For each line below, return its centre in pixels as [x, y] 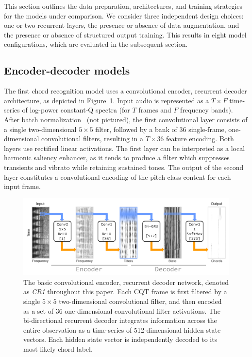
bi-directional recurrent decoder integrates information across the [120, 320]
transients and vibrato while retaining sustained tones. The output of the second [124, 167]
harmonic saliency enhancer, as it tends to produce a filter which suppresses [117, 158]
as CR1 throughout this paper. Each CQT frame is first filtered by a [125, 291]
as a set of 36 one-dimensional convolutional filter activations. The [122, 310]
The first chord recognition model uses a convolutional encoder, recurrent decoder [126, 91]
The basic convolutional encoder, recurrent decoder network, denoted [126, 282]
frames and [155, 110]
